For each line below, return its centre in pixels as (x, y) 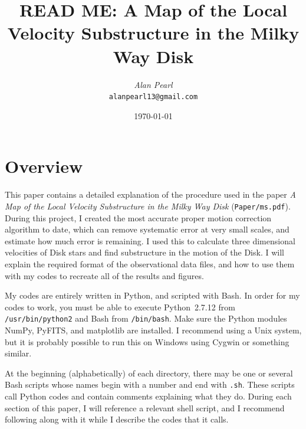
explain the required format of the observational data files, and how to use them (150, 263)
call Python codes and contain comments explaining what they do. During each (148, 396)
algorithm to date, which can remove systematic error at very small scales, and (147, 229)
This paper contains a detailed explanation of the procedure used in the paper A (150, 194)
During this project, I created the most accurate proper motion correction (138, 217)
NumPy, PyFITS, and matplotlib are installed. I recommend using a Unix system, (153, 330)
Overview (44, 166)
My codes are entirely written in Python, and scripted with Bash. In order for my (152, 295)
